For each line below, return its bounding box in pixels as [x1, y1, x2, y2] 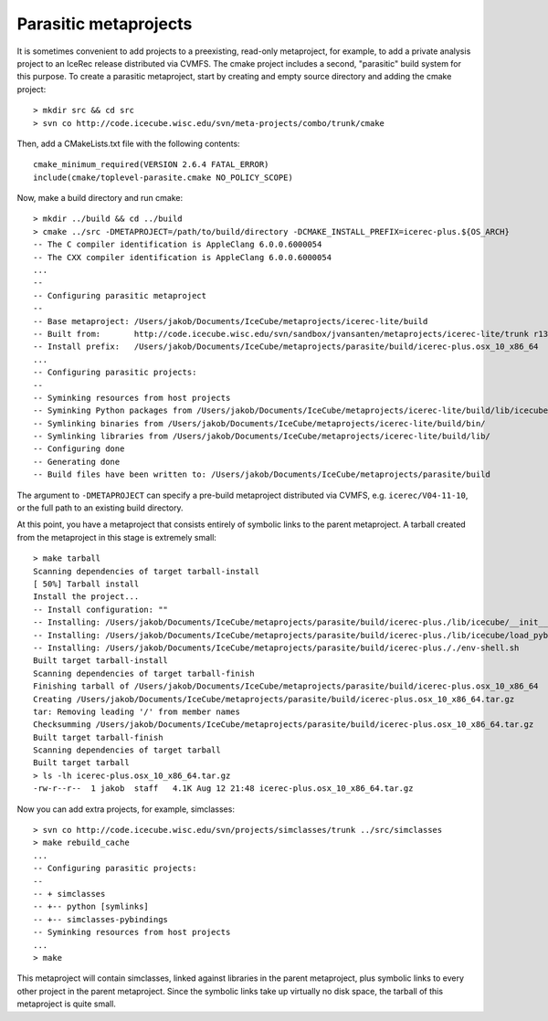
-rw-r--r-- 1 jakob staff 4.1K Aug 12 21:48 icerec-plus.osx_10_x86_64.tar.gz [33, 784, 414, 794]
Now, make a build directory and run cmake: [16, 193, 184, 204]
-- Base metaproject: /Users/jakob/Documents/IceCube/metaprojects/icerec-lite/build [33, 316, 428, 326]
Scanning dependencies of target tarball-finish [33, 668, 255, 679]
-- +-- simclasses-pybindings [33, 914, 169, 924]
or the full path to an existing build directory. [16, 502, 184, 513]
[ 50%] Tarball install [33, 579, 140, 589]
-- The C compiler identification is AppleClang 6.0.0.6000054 [33, 239, 322, 250]
